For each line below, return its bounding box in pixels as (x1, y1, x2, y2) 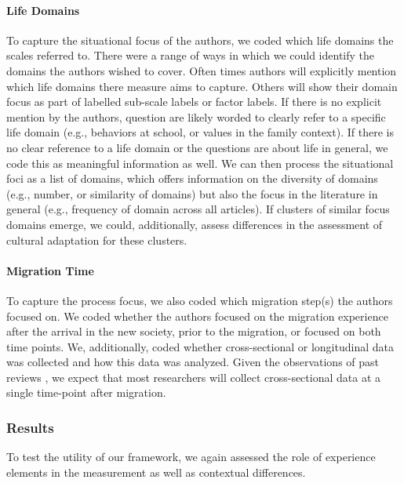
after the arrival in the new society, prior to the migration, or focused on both (6, 323, 381, 340)
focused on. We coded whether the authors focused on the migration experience (6, 307, 388, 324)
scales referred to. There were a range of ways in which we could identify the (6, 47, 375, 64)
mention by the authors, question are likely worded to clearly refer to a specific (6, 108, 386, 125)
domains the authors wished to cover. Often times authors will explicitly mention (6, 62, 397, 78)
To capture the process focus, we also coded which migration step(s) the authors (6, 292, 393, 308)
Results (6, 417, 54, 437)
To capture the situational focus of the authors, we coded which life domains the (6, 31, 394, 48)
